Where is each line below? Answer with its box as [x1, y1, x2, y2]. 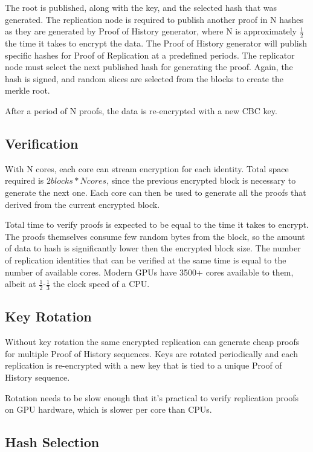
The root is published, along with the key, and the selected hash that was [5, 1, 277, 13]
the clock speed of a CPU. [53, 277, 150, 290]
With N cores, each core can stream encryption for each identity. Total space [5, 162, 289, 175]
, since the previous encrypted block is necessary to [106, 174, 296, 187]
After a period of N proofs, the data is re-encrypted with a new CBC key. [5, 104, 277, 117]
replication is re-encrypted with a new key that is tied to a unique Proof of [5, 359, 282, 372]
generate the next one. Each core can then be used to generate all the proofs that [5, 186, 306, 198]
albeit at [5, 277, 36, 290]
